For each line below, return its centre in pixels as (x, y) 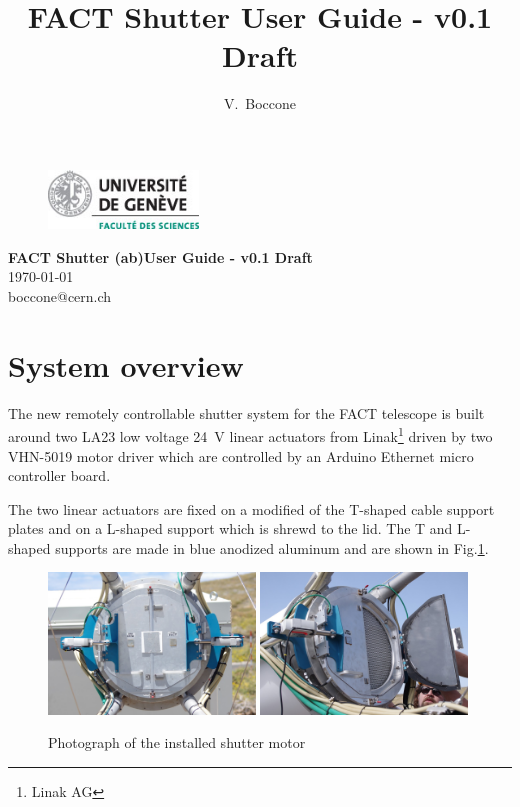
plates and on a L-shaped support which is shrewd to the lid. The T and (230, 528)
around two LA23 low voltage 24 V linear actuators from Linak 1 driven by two (250, 434)
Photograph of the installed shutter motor (177, 742)
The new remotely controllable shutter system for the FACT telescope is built (246, 412)
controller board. (59, 475)
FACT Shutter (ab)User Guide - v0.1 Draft (160, 256)
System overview (126, 364)
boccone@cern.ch (60, 295)
